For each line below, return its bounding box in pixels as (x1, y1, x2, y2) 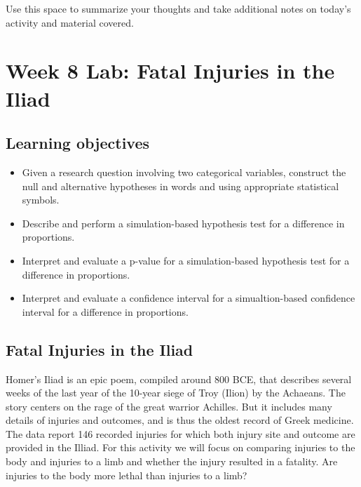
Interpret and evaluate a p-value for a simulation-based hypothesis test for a (22, 253, 350, 267)
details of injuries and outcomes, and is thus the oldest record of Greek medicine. (6, 413, 354, 427)
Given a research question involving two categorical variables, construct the (22, 164, 346, 179)
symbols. (22, 192, 60, 207)
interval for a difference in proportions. (22, 304, 189, 319)
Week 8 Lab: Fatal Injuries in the (6, 56, 335, 85)
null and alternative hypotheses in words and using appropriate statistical (22, 178, 339, 193)
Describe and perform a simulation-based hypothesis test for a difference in (22, 215, 345, 230)
